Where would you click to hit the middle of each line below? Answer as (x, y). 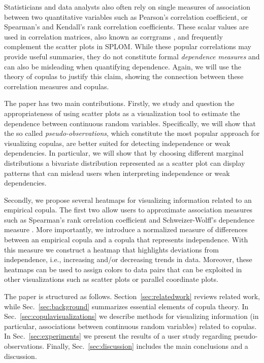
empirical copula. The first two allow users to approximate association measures (128, 210)
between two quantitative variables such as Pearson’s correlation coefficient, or (126, 16)
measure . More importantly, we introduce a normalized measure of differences (126, 229)
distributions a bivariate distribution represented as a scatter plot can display (125, 162)
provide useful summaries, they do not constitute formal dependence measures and (132, 56)
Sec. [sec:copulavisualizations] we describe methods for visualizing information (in (131, 316)
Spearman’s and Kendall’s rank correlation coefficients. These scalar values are (126, 27)
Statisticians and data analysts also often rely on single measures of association (127, 7)
